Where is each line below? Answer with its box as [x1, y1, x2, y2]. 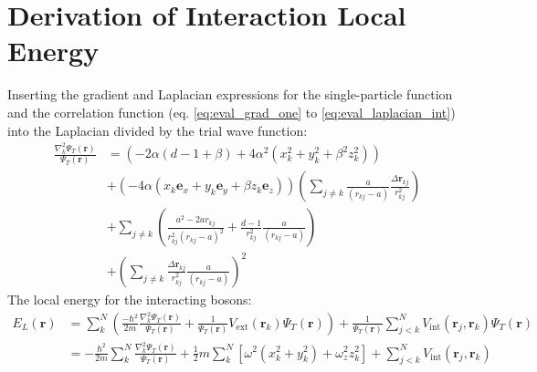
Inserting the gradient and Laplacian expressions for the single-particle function [7, 85, 453, 104]
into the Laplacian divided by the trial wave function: [7, 120, 308, 139]
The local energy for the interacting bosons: [7, 289, 252, 308]
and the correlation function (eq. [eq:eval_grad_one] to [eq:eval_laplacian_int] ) [7, 102, 456, 121]
